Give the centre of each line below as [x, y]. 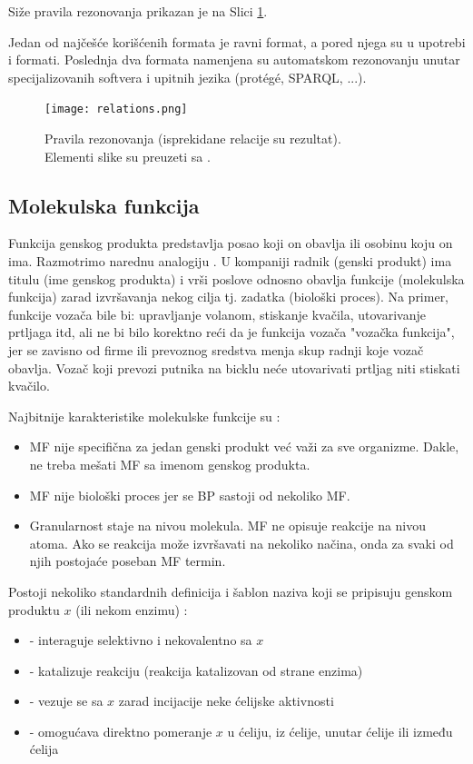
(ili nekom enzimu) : [132, 609]
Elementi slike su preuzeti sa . [128, 156]
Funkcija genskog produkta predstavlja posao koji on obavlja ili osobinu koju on [231, 243]
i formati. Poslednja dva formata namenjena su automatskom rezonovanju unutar [234, 60]
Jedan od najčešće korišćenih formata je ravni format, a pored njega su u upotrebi [237, 41]
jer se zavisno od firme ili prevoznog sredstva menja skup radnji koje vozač [216, 349]
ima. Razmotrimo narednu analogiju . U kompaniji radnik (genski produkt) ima [230, 261]
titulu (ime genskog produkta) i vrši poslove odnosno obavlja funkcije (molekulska [236, 278]
